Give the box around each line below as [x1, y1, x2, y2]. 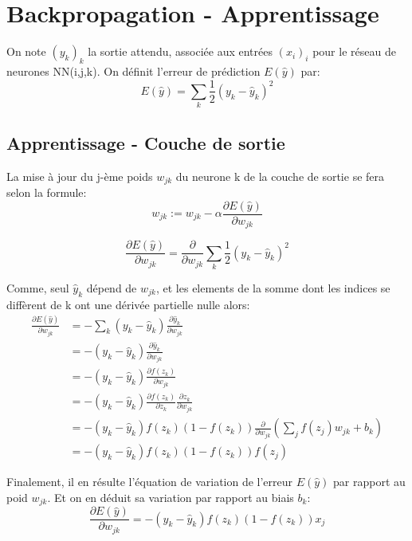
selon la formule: [6, 183, 87, 200]
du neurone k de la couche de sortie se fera [175, 167, 385, 184]
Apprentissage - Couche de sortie [6, 130, 285, 155]
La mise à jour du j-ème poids [6, 167, 153, 184]
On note [6, 43, 46, 60]
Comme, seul [6, 279, 69, 296]
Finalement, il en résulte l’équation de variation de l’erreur [6, 473, 293, 490]
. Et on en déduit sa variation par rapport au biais [47, 488, 294, 505]
